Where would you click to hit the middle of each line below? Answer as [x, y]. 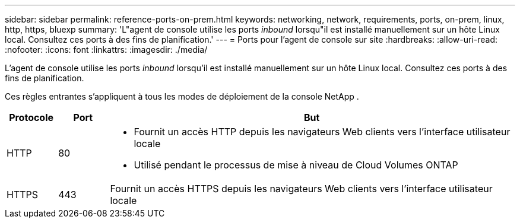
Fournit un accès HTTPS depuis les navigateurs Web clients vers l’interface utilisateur [301, 189]
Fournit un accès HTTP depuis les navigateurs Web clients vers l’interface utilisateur [322, 132]
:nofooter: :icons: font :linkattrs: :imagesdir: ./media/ [106, 50]
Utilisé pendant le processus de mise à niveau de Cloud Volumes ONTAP [296, 165]
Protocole [31, 117]
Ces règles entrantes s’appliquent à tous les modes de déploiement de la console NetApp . [182, 96]
